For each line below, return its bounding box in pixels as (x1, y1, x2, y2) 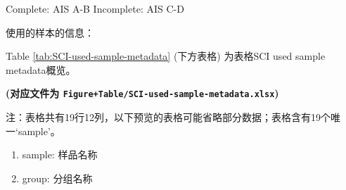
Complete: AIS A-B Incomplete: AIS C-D (6, 1, 184, 15)
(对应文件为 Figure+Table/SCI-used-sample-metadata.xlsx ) (6, 86, 279, 101)
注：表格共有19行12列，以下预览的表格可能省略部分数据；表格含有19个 (6, 110, 331, 125)
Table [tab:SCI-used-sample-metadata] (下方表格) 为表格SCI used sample (6, 49, 326, 63)
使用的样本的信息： (6, 25, 94, 39)
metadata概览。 (6, 62, 76, 77)
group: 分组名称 (22, 170, 93, 185)
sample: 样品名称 (22, 147, 98, 162)
